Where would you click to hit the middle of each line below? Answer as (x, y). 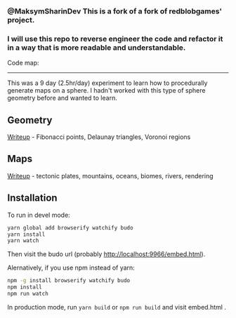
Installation (32, 198)
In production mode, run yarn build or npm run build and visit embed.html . (117, 307)
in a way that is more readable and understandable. (97, 47)
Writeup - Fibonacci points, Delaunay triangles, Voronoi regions (99, 137)
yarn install (26, 234)
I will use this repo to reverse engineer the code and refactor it (115, 39)
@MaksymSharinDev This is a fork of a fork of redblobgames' (115, 11)
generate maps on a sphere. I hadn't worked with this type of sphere (106, 91)
